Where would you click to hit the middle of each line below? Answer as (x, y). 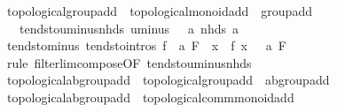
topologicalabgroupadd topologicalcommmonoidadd (150, 97)
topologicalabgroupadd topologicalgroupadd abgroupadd (168, 80)
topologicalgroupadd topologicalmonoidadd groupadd (159, 11)
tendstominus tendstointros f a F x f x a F (146, 45)
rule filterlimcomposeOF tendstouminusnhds (129, 62)
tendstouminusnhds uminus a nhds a (129, 28)
